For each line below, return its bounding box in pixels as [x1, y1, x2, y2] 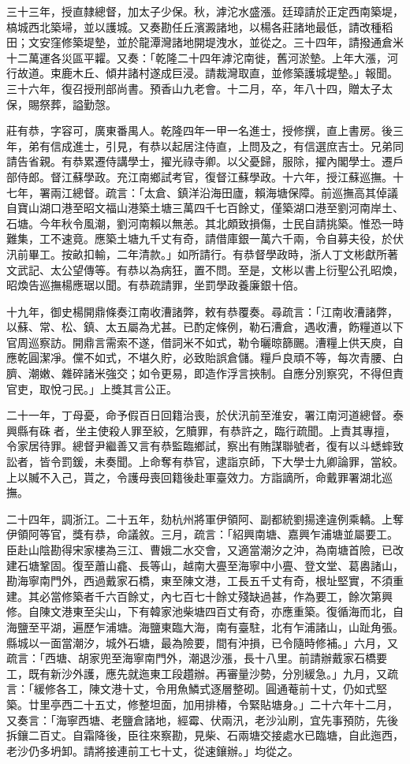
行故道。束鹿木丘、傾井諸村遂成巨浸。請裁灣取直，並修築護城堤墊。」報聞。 [6, 65, 398, 81]
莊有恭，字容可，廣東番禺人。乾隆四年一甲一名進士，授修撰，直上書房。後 [6, 122, 393, 139]
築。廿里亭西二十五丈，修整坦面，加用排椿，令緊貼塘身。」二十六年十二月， [6, 695, 398, 712]
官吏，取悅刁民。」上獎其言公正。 [6, 380, 177, 397]
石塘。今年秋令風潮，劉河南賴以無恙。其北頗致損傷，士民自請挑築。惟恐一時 [6, 214, 404, 231]
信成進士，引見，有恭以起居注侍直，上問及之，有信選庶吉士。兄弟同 [50, 137, 404, 154]
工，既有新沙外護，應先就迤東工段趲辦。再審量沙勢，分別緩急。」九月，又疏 [6, 665, 398, 681]
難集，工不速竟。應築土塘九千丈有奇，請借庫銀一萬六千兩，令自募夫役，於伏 [6, 230, 404, 247]
